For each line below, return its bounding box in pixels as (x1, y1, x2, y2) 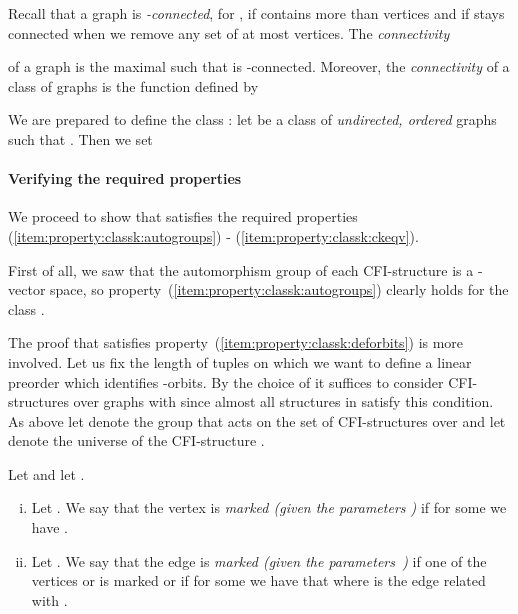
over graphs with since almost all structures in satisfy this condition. (73, 391, 494, 412)
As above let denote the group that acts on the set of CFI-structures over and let (8, 410, 506, 431)
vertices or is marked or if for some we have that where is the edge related (31, 570, 486, 591)
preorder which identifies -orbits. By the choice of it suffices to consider (8, 371, 444, 392)
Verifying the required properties (8, 168, 242, 189)
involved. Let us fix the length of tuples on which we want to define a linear (8, 351, 472, 372)
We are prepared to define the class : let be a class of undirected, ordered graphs (8, 109, 497, 130)
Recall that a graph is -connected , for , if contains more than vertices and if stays (8, 3, 505, 23)
